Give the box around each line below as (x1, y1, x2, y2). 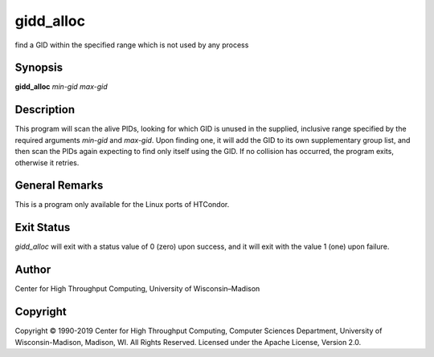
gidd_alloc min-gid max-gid (14, 82, 108, 91)
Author (14, 263, 51, 277)
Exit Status (14, 221, 71, 234)
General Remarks (14, 179, 104, 193)
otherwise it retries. (14, 157, 80, 168)
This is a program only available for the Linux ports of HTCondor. (14, 200, 230, 209)
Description (14, 103, 76, 116)
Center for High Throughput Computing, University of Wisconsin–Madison (14, 284, 260, 294)
